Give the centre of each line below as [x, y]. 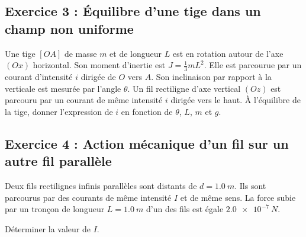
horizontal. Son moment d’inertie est [99, 65]
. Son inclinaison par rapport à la [211, 77]
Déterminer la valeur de [48, 228]
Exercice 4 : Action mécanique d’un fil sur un [147, 143]
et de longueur [136, 53]
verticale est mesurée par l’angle [63, 88]
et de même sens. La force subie [238, 197]
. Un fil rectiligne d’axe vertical [184, 88]
